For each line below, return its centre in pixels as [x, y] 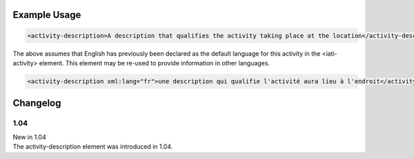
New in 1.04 [29, 137]
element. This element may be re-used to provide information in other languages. [155, 63]
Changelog [37, 103]
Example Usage [47, 15]
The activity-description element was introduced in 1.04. [93, 147]
